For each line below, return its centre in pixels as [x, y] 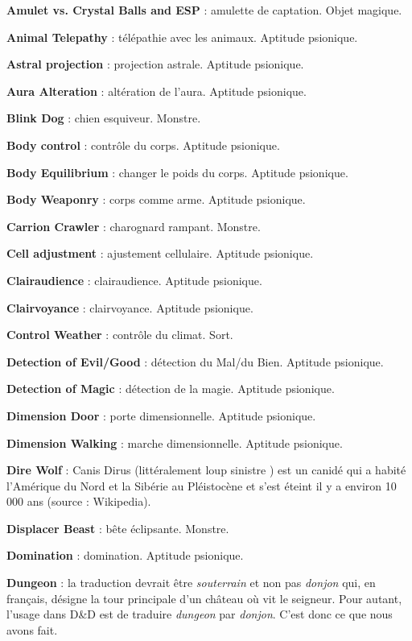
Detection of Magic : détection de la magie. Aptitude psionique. [171, 389]
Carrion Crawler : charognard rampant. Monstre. [134, 226]
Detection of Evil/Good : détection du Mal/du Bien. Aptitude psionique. [195, 361]
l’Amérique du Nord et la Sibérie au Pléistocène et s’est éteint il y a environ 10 [202, 485]
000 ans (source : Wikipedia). [79, 501]
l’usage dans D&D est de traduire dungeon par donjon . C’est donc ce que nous [200, 614]
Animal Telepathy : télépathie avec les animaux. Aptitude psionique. [182, 37]
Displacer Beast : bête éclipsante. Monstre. [118, 528]
